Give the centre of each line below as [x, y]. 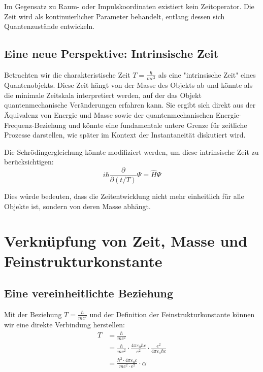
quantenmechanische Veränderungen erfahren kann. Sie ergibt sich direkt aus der [130, 105]
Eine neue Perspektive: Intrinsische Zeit [111, 54]
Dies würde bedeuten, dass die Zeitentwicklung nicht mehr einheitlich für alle [124, 196]
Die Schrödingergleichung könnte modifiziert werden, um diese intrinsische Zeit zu [131, 151]
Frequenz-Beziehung [35, 125]
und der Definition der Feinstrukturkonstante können [172, 314]
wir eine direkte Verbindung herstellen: [64, 325]
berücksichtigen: [29, 162]
